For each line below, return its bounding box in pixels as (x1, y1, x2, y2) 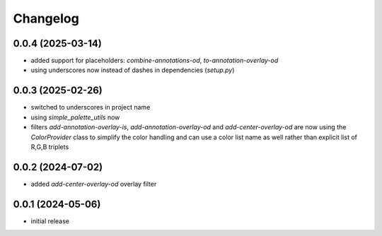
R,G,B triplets (30, 142, 69, 151)
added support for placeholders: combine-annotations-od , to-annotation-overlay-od (30, 57, 279, 65)
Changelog (13, 11, 79, 26)
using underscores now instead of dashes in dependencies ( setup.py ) (30, 66, 235, 74)
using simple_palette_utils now (30, 113, 120, 122)
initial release (30, 216, 70, 225)
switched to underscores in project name (30, 103, 151, 112)
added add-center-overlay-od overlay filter (30, 179, 157, 188)
